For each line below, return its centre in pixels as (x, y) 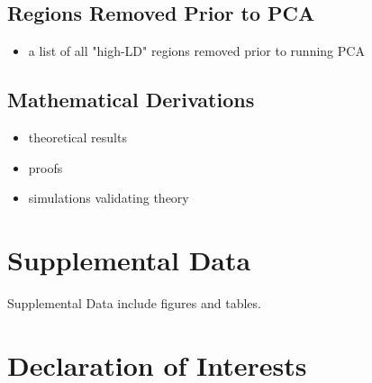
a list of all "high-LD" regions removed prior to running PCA (196, 51)
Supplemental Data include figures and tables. (134, 302)
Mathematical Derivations (131, 100)
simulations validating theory (109, 198)
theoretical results (77, 137)
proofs (45, 167)
